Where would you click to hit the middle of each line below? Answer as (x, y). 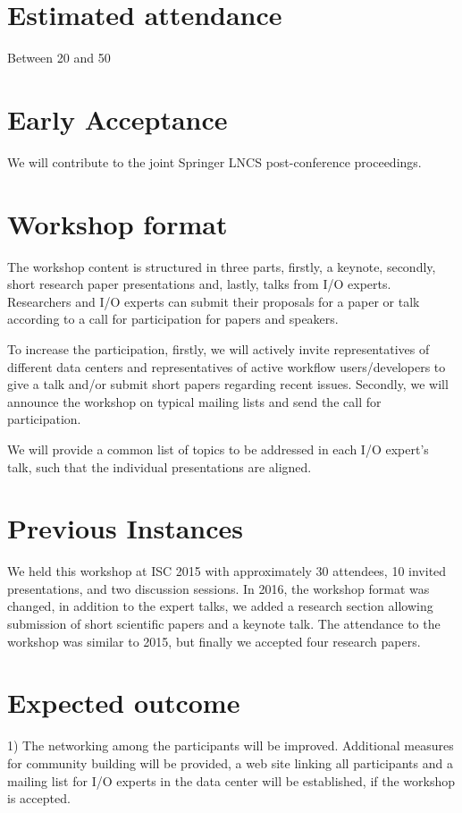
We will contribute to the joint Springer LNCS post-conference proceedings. (214, 161)
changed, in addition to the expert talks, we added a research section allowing (220, 606)
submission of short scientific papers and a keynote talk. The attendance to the (224, 623)
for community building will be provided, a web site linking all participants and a (230, 762)
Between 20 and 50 (59, 58)
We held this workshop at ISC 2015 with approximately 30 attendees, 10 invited (227, 571)
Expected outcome (124, 703)
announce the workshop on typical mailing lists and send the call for (194, 401)
